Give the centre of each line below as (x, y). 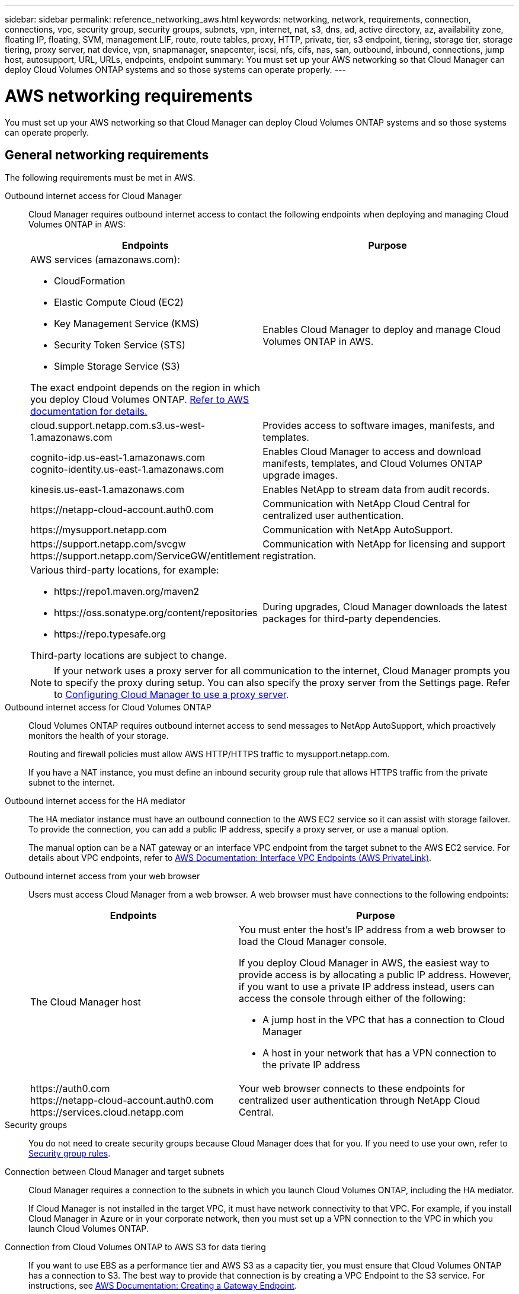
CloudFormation (90, 281)
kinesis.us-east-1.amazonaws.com (107, 490)
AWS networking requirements (129, 96)
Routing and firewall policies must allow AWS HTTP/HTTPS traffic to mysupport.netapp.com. (209, 754)
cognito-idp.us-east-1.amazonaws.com (118, 458)
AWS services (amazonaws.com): (105, 260)
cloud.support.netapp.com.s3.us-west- (118, 426)
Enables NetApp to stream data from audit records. (376, 490)
